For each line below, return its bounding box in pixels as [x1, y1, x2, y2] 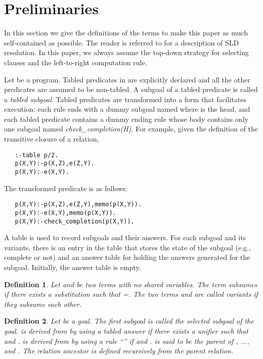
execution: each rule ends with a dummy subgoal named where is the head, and [4, 104, 250, 114]
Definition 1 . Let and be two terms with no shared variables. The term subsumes [4, 279, 257, 289]
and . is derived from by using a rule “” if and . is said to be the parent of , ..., [4, 335, 249, 346]
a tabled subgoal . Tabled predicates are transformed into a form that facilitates [4, 94, 247, 104]
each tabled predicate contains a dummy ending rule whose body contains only [4, 113, 248, 124]
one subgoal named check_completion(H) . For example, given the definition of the [4, 123, 258, 134]
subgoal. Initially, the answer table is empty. [4, 261, 141, 272]
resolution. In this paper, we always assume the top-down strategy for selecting [4, 47, 249, 58]
